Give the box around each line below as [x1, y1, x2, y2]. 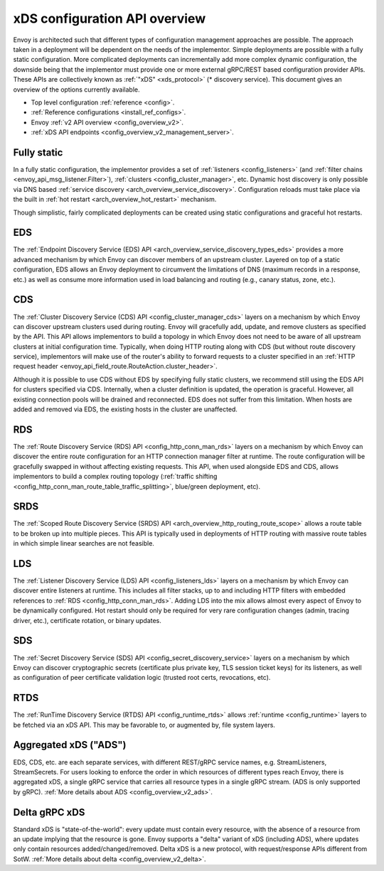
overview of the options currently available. [13, 85, 140, 94]
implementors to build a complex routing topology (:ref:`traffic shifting [13, 472, 218, 481]
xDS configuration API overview [13, 11, 206, 26]
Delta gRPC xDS [13, 806, 85, 818]
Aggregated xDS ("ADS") [13, 739, 127, 751]
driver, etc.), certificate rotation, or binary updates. [13, 616, 161, 624]
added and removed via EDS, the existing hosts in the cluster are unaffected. [13, 405, 238, 413]
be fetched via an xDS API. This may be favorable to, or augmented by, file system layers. [13, 720, 275, 729]
